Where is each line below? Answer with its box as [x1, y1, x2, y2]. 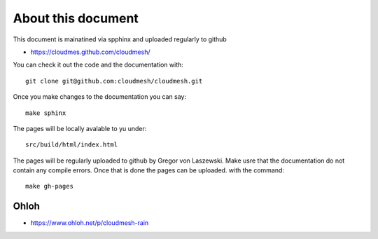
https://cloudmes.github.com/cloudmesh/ [30, 48, 150, 56]
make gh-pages [25, 182, 73, 191]
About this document [13, 11, 139, 26]
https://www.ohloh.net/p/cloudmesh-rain [30, 219, 149, 227]
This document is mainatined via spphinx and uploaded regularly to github [13, 35, 227, 43]
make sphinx [25, 109, 66, 117]
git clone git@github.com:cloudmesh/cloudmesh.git [25, 77, 203, 85]
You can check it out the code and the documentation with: [13, 60, 183, 69]
